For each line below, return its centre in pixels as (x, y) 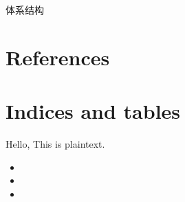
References (58, 57)
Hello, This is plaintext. (55, 144)
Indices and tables (93, 111)
